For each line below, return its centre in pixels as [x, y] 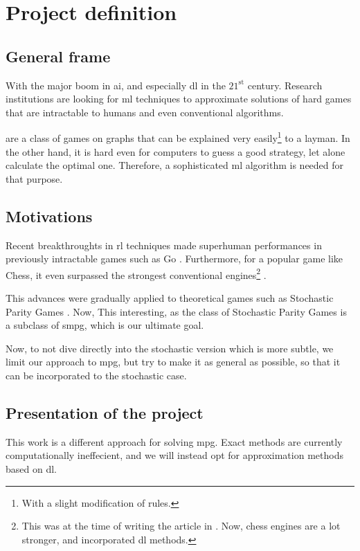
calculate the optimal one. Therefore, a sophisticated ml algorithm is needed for [175, 165]
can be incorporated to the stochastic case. [96, 375]
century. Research [285, 85]
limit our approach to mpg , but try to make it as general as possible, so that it [173, 362]
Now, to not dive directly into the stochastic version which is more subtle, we [170, 348]
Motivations [49, 216]
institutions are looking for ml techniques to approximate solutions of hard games [179, 99]
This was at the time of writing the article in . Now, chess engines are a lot [181, 526]
